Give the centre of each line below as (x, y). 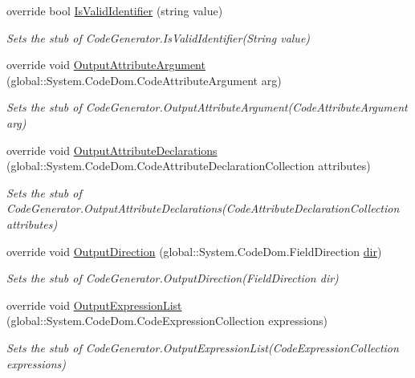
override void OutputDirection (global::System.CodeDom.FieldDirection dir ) (194, 251)
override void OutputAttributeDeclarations (112, 150)
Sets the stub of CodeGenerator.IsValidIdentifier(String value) (159, 37)
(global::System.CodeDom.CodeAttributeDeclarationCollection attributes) (189, 166)
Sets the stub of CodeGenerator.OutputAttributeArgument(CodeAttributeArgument (207, 107)
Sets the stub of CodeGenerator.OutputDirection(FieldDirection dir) (173, 278)
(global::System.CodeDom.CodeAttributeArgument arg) (144, 80)
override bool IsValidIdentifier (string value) (115, 10)
